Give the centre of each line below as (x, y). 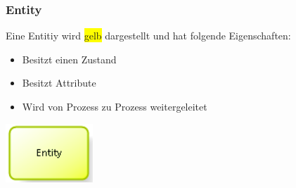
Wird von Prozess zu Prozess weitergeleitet (115, 106)
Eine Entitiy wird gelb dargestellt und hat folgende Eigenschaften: (148, 36)
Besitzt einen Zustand (69, 59)
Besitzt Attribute (59, 83)
